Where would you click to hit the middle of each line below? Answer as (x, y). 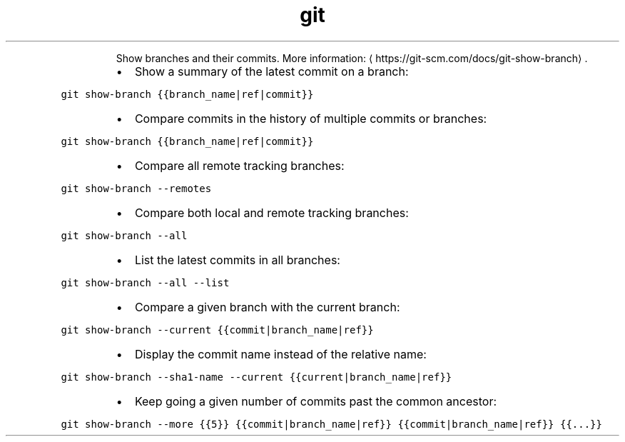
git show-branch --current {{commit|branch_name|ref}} (217, 330)
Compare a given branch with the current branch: (267, 307)
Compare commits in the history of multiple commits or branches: (311, 118)
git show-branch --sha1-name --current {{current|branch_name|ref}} (256, 377)
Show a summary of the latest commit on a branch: (271, 71)
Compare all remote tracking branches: (239, 165)
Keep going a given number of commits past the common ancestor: (316, 401)
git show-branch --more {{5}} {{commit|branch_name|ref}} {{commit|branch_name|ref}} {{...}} (331, 424)
